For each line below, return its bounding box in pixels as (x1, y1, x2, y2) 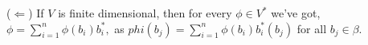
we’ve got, (271, 5, 321, 21)
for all (296, 20, 327, 36)
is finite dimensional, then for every (58, 5, 232, 21)
